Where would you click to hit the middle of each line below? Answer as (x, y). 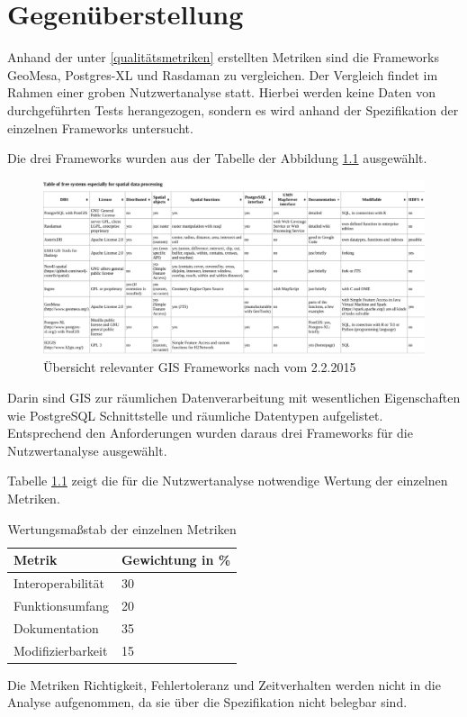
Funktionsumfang (62, 605)
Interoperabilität (59, 583)
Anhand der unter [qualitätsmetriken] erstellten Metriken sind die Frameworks (223, 57)
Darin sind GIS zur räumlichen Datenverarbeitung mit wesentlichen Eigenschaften (234, 398)
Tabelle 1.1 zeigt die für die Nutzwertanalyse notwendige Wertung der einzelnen (228, 481)
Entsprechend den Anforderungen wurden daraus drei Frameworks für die (210, 433)
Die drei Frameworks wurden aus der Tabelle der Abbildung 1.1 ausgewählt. (217, 158)
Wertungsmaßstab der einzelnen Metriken (122, 528)
